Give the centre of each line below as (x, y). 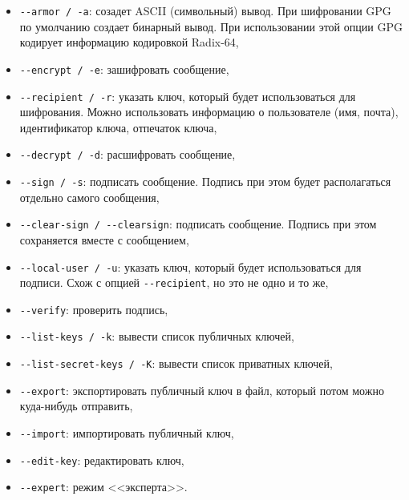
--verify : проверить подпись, (94, 309)
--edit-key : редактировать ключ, (102, 460)
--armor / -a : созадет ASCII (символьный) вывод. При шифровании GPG (205, 10)
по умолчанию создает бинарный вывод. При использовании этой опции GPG (211, 26)
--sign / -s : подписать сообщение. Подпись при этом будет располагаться (205, 181)
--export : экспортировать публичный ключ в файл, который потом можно (202, 390)
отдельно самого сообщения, (89, 197)
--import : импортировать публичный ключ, (127, 433)
